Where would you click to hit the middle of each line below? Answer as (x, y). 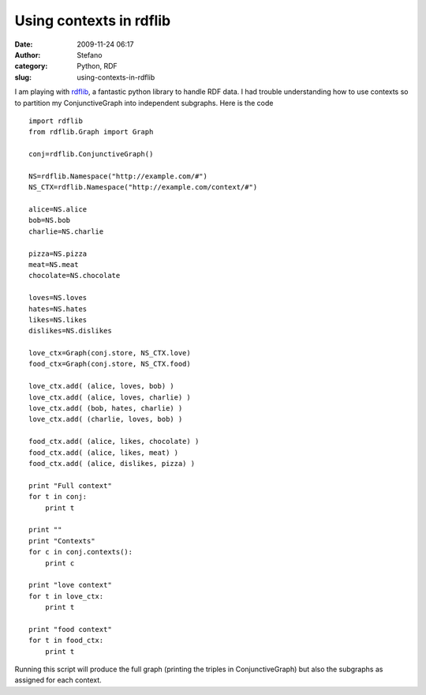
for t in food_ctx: (66, 641)
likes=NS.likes (58, 319)
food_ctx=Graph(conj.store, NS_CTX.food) (110, 364)
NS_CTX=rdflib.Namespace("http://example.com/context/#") (143, 187)
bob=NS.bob (50, 220)
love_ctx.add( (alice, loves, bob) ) (102, 386)
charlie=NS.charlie (66, 231)
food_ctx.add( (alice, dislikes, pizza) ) (112, 463)
